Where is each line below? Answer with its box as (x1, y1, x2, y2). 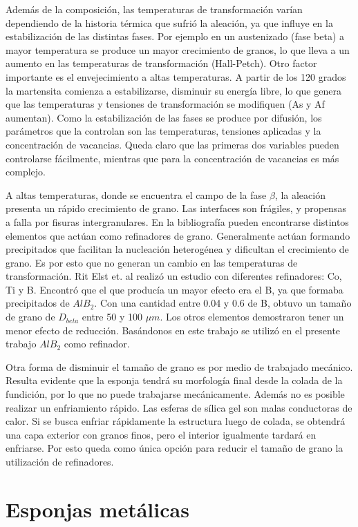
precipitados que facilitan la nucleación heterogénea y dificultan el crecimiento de (6, 242, 349, 256)
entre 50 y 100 (82, 309, 142, 324)
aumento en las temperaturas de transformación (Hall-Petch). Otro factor (6, 56, 317, 70)
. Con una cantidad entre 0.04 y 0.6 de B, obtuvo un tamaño (94, 296, 352, 310)
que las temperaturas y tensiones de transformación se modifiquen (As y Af (6, 97, 325, 111)
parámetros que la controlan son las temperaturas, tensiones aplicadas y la (6, 124, 321, 138)
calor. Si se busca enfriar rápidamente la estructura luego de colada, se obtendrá (6, 414, 346, 428)
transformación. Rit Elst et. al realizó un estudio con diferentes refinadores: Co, (6, 269, 342, 283)
